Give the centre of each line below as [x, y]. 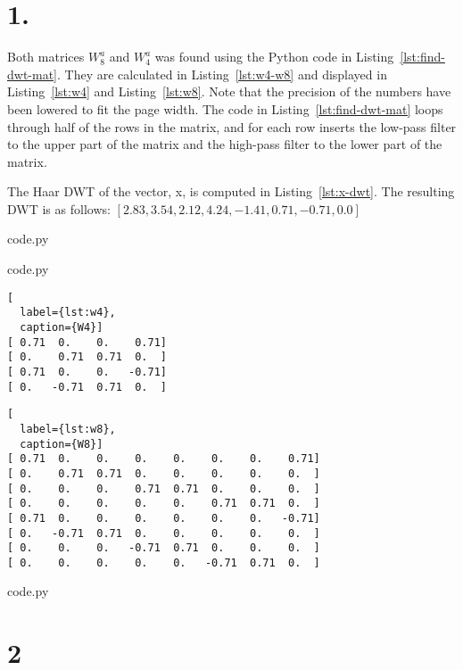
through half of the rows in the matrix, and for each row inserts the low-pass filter [232, 126]
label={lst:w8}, [68, 429]
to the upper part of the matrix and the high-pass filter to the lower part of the [225, 144]
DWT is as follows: [59, 208]
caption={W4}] [62, 327]
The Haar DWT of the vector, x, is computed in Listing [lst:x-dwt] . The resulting [231, 191]
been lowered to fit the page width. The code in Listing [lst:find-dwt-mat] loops [225, 108]
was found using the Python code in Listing [274, 57]
